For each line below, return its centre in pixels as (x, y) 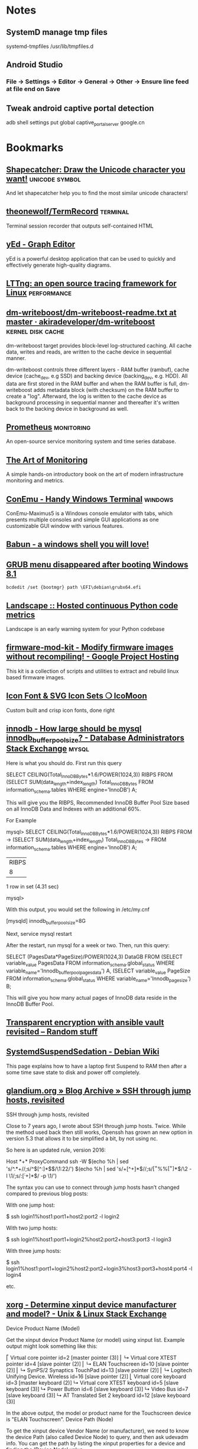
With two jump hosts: (32, 1228)
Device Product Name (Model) (43, 1328)
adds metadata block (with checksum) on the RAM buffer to (106, 390)
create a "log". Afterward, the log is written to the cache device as (86, 396)
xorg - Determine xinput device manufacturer (91, 1305)
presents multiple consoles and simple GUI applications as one (82, 519)
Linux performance (39, 292)
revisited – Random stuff (52, 1031)
